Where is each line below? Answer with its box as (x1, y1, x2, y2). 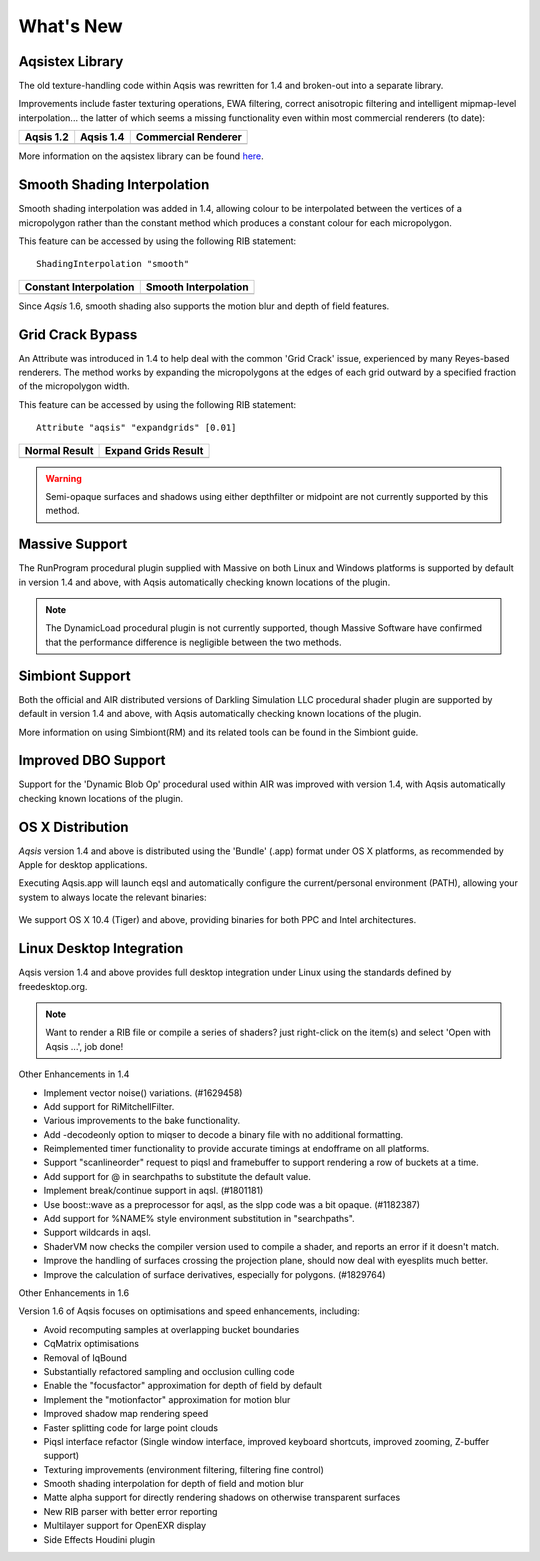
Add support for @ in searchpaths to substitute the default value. (43, 1170, 312, 1182)
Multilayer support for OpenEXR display (43, 1520, 207, 1532)
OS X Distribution (18, 818, 129, 835)
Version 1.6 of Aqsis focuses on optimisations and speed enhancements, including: (18, 1305, 360, 1317)
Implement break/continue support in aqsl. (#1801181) (43, 1185, 264, 1197)
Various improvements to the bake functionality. (43, 1115, 241, 1127)
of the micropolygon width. (18, 380, 130, 392)
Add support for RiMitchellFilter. (43, 1100, 175, 1112)
